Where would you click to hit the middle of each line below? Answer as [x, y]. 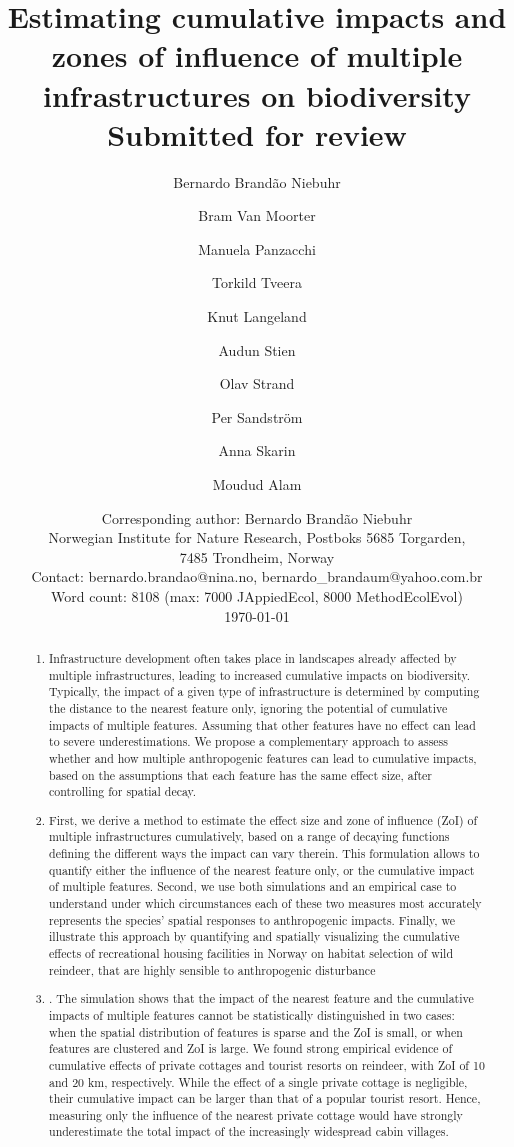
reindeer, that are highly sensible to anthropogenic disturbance [212, 969]
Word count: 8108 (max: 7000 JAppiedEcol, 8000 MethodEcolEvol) [257, 596]
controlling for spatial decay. [123, 791]
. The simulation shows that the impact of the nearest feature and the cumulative [261, 998]
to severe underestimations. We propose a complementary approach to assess [248, 741]
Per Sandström [257, 416]
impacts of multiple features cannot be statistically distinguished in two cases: [252, 1014]
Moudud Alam [257, 484]
